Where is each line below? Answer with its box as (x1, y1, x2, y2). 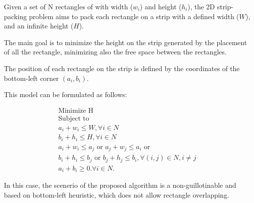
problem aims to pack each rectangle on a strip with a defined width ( (29, 11, 239, 21)
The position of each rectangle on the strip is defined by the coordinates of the (4, 63, 240, 73)
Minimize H (58, 107, 93, 114)
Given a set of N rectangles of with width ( (4, 1, 133, 11)
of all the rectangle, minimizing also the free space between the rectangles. (4, 47, 227, 57)
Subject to (58, 115, 89, 122)
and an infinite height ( (4, 21, 73, 31)
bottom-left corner (4, 73, 59, 83)
